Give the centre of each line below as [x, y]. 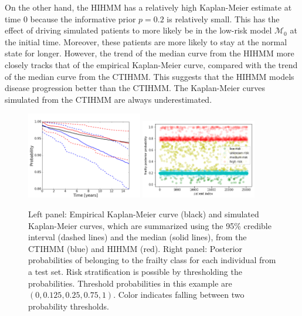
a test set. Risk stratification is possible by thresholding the [135, 271]
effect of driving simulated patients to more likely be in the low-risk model [138, 30]
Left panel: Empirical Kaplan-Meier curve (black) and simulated [144, 214]
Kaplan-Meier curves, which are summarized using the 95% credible [150, 225]
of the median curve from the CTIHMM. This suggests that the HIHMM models [150, 76]
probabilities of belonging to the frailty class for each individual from [152, 260]
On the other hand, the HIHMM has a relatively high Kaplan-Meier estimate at [148, 7]
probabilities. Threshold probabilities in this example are [130, 283]
